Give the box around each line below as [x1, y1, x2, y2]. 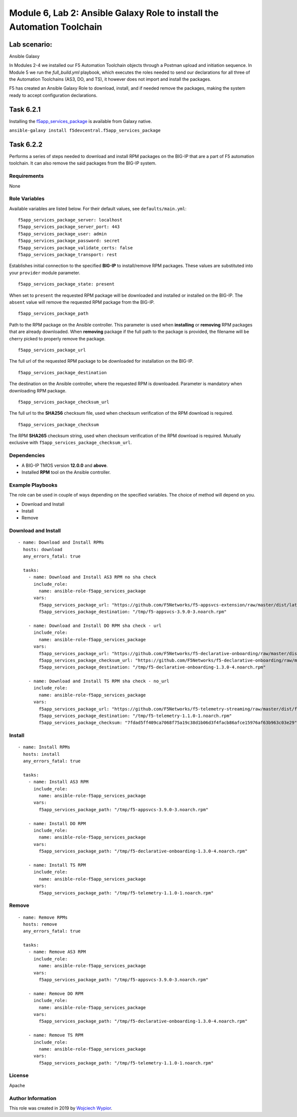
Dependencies [9, 452, 46, 459]
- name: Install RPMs [18, 744, 70, 750]
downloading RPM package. [9, 388, 67, 393]
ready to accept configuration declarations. [9, 92, 98, 98]
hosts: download [23, 547, 63, 552]
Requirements [9, 172, 44, 179]
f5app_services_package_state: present [18, 281, 115, 287]
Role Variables [9, 195, 45, 202]
